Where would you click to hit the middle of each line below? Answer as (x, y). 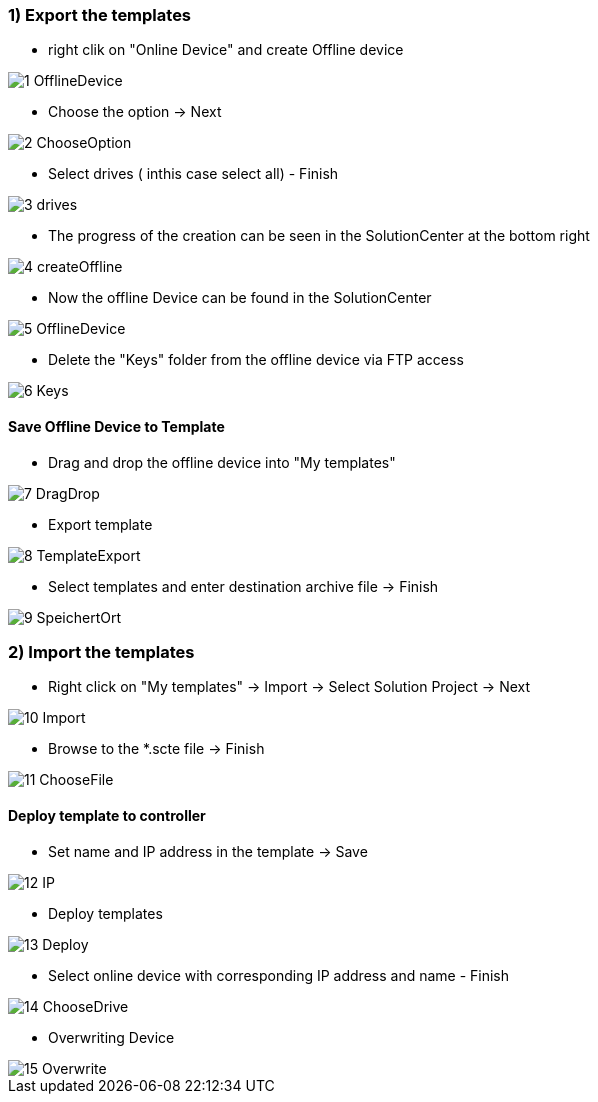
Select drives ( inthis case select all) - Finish (193, 174)
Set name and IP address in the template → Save (208, 851)
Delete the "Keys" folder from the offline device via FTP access (256, 360)
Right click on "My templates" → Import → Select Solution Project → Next (289, 687)
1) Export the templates (100, 15)
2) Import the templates (101, 651)
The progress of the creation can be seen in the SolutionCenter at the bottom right (319, 236)
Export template (100, 524)
